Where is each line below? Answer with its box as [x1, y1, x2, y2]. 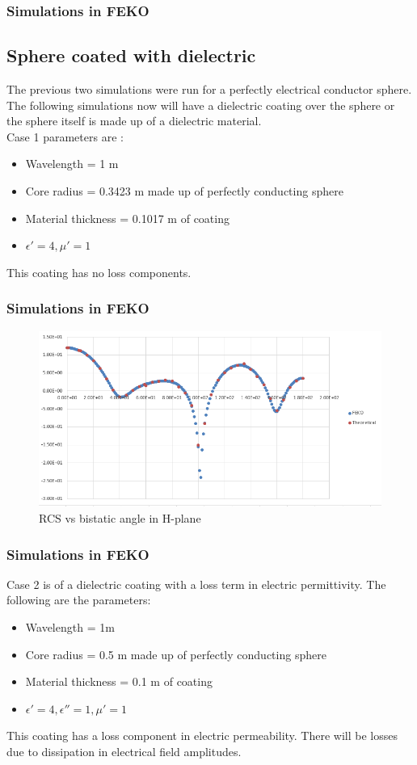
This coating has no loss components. [6, 263, 192, 280]
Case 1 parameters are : [6, 128, 124, 145]
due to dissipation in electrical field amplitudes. [6, 743, 242, 760]
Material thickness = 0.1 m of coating [25, 673, 213, 690]
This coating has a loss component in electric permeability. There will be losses [6, 727, 398, 744]
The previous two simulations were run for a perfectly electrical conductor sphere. [6, 81, 412, 98]
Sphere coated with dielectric [6, 43, 256, 68]
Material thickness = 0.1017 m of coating [25, 209, 230, 226]
